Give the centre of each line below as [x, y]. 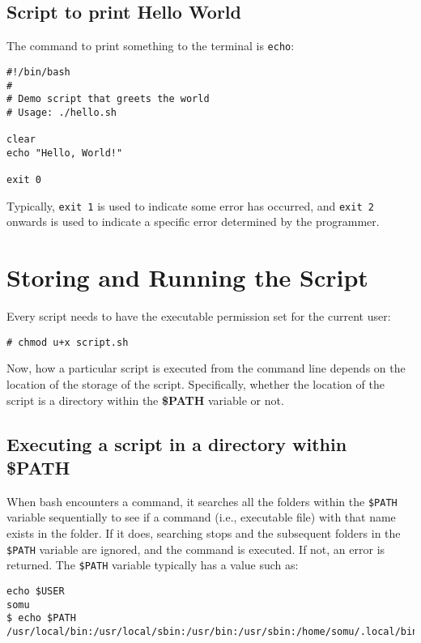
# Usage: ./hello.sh [62, 112]
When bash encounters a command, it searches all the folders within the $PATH [202, 501]
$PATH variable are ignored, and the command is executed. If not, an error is [196, 549]
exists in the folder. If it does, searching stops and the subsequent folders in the [204, 533]
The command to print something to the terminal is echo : [151, 46]
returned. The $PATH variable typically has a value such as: [153, 565]
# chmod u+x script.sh [68, 342]
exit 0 [24, 180]
